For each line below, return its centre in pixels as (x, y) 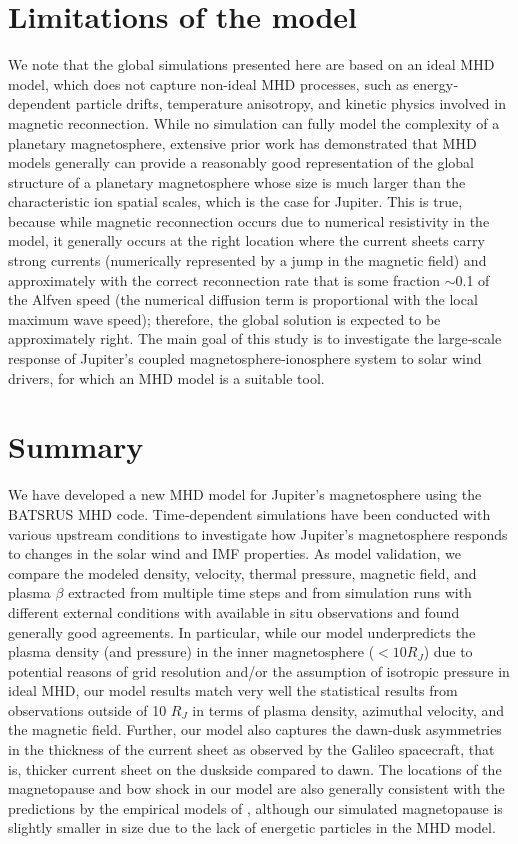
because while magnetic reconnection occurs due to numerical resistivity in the (249, 220)
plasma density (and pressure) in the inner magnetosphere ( (191, 651)
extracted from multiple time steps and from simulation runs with (270, 592)
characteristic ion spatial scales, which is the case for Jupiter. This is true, (235, 201)
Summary (76, 446)
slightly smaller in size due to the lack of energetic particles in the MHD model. (252, 827)
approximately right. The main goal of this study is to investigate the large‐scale (255, 338)
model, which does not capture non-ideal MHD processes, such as (208, 83)
